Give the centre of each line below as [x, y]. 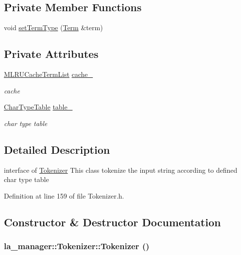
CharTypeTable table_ [38, 107]
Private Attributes [51, 54]
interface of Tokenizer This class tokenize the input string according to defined [121, 170]
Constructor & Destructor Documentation [112, 222]
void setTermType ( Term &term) [53, 27]
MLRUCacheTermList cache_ [49, 74]
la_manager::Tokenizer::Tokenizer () [77, 246]
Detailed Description [57, 149]
